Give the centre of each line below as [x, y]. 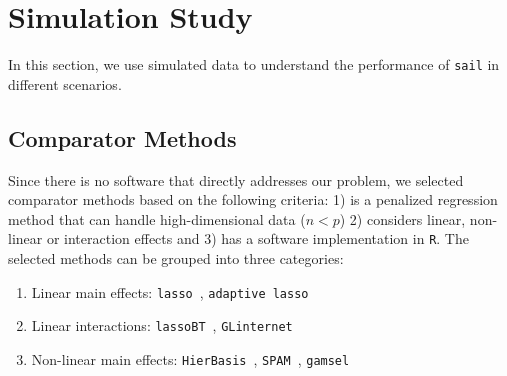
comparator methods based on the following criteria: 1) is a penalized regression [253, 199]
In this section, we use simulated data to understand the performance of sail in [254, 64]
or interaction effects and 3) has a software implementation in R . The [257, 238]
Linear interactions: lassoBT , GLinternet [162, 325]
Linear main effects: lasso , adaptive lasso [170, 291]
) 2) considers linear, [402, 218]
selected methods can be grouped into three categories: [176, 258]
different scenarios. [65, 83]
